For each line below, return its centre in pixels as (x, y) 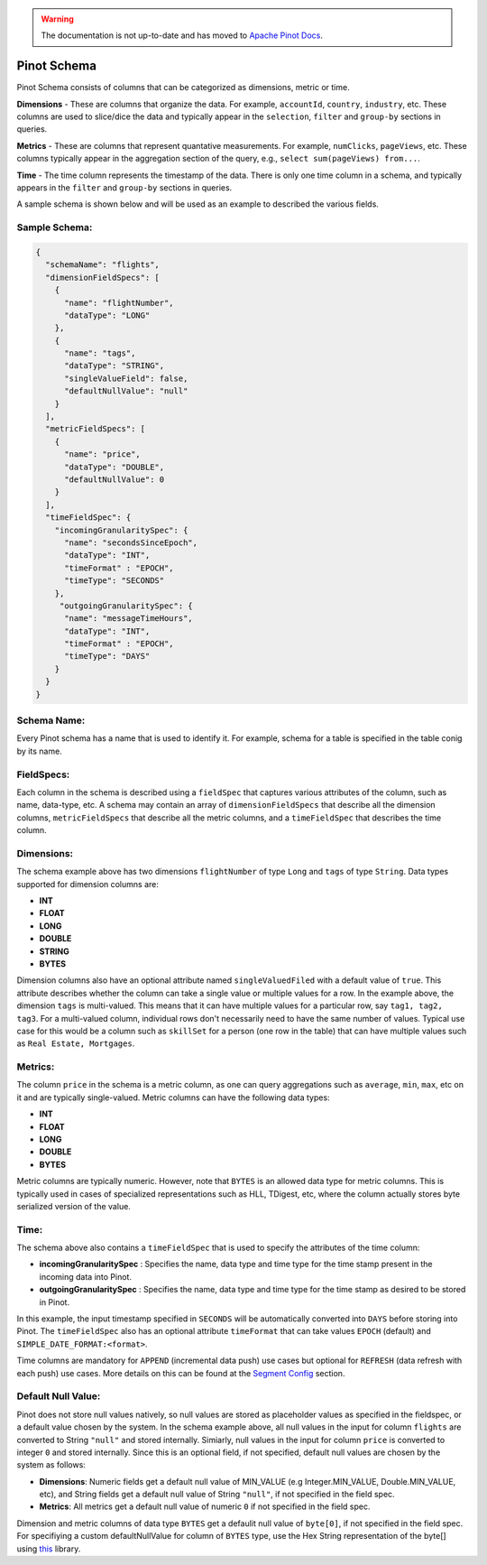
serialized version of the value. (74, 1206)
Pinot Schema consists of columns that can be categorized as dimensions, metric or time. (184, 88)
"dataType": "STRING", (115, 366)
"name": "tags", (100, 353)
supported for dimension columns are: (88, 884)
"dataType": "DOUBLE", (115, 467)
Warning (57, 19)
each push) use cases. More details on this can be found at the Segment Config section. (181, 1373)
